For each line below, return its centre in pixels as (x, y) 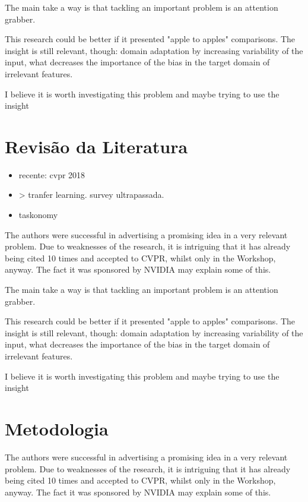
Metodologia (57, 428)
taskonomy (38, 215)
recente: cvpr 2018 (52, 174)
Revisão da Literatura (96, 146)
